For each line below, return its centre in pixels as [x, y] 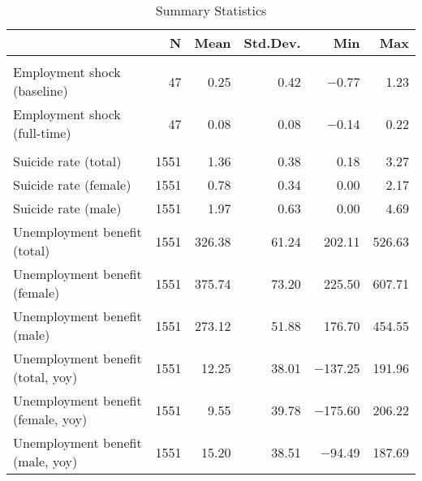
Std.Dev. [272, 43]
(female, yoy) [50, 419]
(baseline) [41, 90]
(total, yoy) [45, 377]
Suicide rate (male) [67, 208]
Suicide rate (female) [72, 185]
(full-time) [42, 133]
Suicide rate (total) [67, 161]
